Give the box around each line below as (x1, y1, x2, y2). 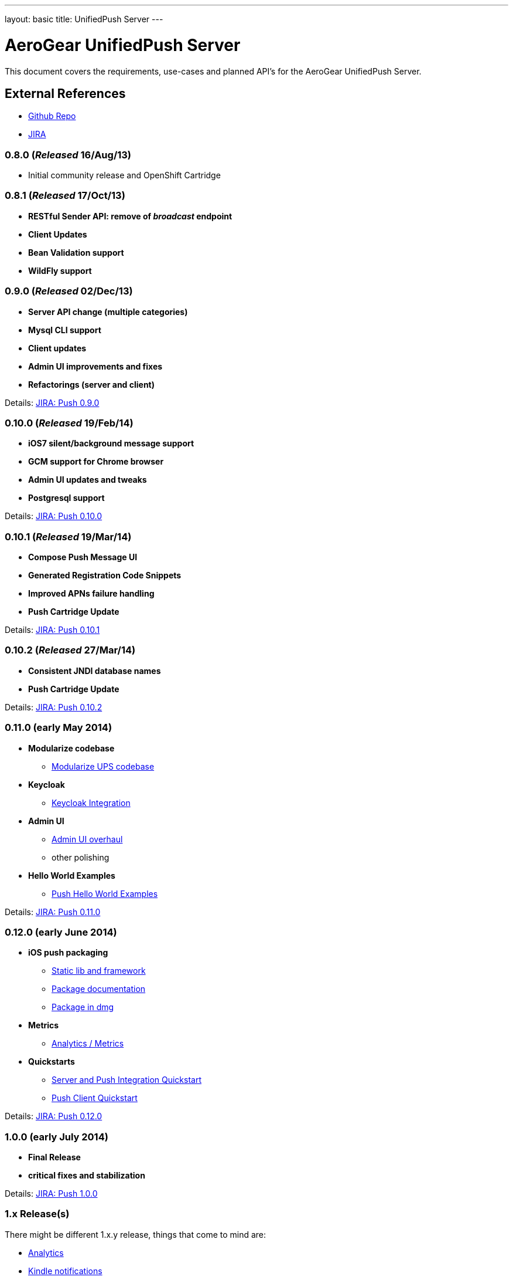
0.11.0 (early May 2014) (5, 722, 112, 734)
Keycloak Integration (52, 797, 131, 808)
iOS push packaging (28, 947, 108, 958)
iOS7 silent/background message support (28, 438, 194, 449)
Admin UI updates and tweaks (28, 475, 147, 485)
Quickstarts (28, 1056, 75, 1067)
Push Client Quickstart (52, 1093, 138, 1103)
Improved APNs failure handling (28, 588, 155, 599)
